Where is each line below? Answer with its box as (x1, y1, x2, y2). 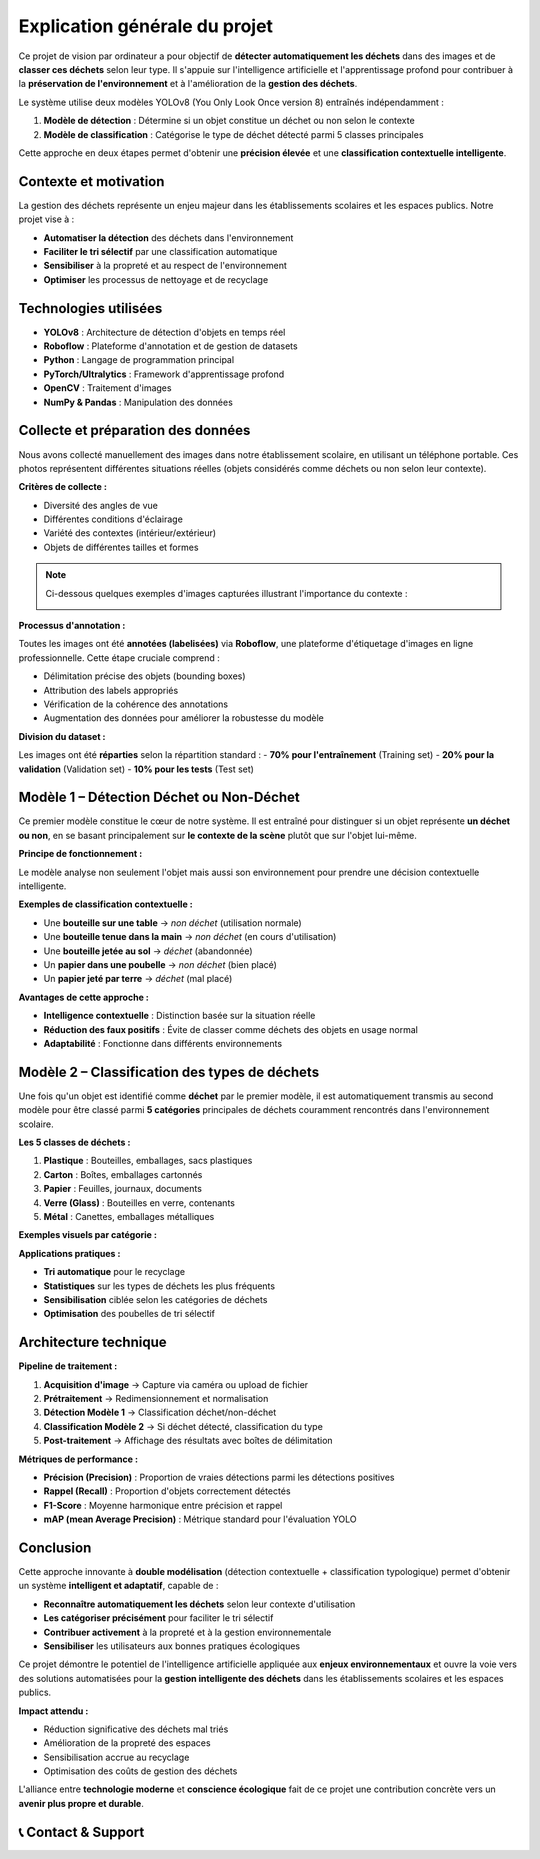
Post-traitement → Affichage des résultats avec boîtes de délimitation (43, 1435, 334, 1447)
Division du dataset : (18, 730, 106, 742)
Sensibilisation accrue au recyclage (43, 1751, 190, 1763)
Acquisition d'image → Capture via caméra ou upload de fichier (43, 1378, 309, 1390)
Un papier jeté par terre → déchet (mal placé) (43, 973, 233, 985)
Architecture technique (18, 1334, 167, 1351)
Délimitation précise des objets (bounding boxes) (43, 670, 246, 682)
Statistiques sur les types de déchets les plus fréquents (43, 1280, 275, 1292)
